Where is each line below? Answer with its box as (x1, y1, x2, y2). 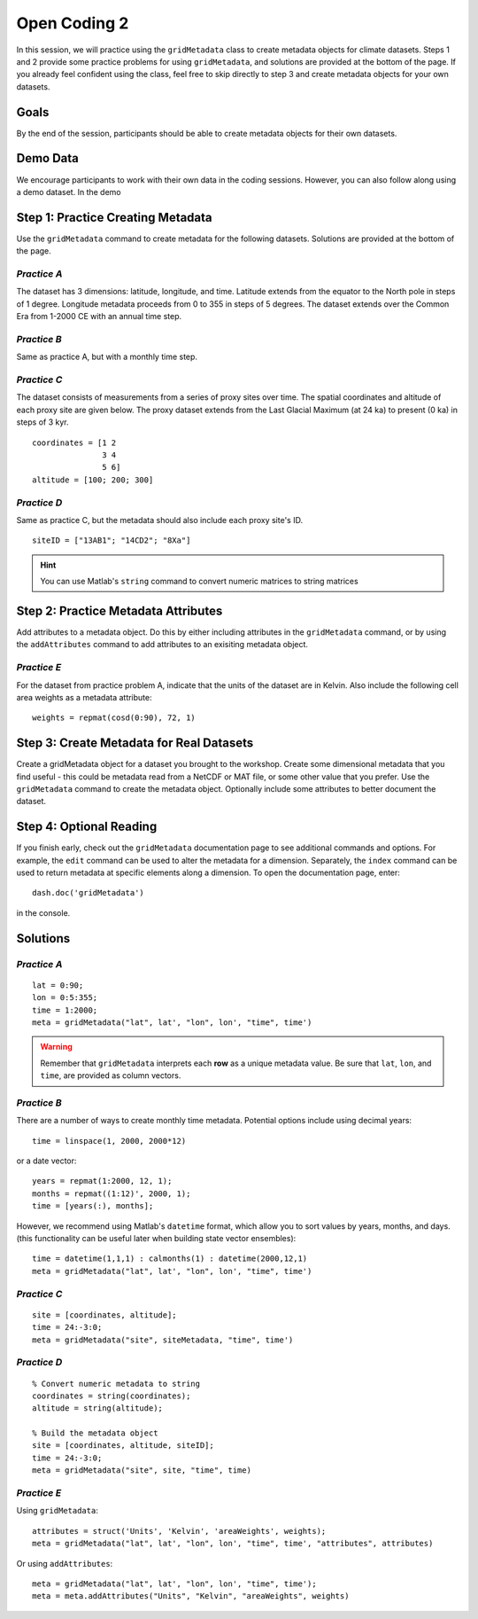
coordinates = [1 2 (32, 437, 117, 448)
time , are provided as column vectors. (40, 1070, 181, 1081)
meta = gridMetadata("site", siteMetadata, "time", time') (32, 1334, 294, 1345)
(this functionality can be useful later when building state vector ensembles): (16, 1233, 297, 1244)
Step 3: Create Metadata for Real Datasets (16, 736, 254, 751)
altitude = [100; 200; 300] (32, 474, 154, 485)
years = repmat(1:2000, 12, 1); (32, 1176, 173, 1186)
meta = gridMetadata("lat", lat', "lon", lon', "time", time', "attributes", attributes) (32, 1538, 434, 1549)
